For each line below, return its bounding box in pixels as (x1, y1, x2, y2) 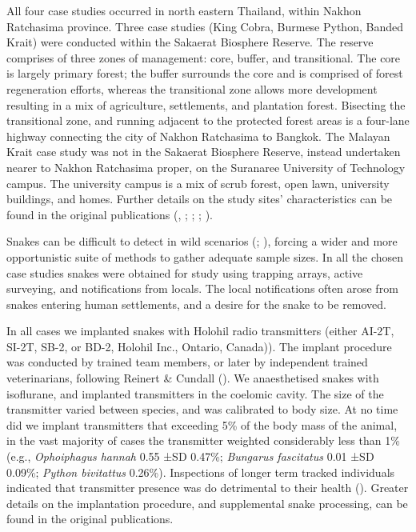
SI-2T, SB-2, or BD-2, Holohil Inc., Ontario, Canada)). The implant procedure (6, 338, 392, 354)
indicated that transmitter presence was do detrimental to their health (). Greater (6, 479, 409, 496)
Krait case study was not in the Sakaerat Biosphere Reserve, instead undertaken (6, 143, 401, 160)
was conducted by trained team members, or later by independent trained (6, 354, 368, 370)
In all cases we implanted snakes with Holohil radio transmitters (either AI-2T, (6, 322, 394, 339)
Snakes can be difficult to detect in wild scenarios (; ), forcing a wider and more (6, 233, 398, 250)
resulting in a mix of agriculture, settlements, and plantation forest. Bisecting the (6, 96, 406, 113)
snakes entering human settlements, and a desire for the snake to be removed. (6, 295, 387, 312)
